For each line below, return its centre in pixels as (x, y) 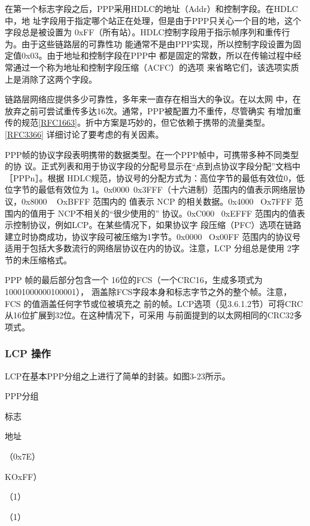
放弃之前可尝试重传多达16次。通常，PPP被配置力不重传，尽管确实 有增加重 (153, 110)
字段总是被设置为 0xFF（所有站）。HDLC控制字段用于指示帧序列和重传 (143, 32)
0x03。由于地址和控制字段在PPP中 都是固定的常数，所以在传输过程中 (157, 55)
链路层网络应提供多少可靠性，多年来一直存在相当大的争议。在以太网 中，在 (153, 99)
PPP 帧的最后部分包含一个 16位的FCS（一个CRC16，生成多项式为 (134, 280)
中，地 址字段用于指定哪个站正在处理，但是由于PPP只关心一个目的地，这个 (153, 20)
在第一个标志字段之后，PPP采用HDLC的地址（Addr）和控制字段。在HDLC (151, 8)
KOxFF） (23, 476)
